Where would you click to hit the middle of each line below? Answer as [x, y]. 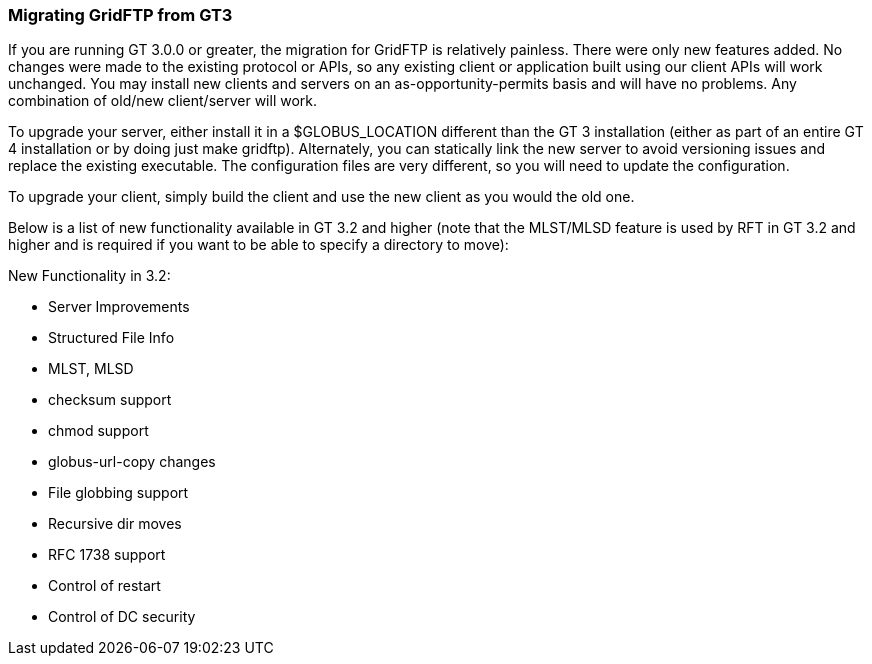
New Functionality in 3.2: [89, 276]
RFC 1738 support [107, 555]
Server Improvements [119, 307]
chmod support [98, 431]
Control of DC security [122, 617]
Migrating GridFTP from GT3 [120, 15]
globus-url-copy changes [132, 462]
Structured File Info [111, 338]
